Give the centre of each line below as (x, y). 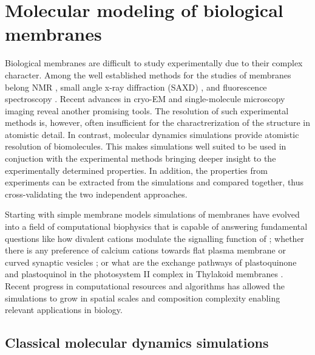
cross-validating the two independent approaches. (96, 194)
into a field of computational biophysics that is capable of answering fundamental (156, 226)
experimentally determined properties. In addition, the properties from (136, 170)
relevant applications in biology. (64, 310)
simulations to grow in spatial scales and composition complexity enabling (143, 298)
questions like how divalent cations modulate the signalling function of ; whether (155, 238)
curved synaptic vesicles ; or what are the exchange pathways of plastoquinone (151, 262)
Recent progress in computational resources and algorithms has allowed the (145, 286)
